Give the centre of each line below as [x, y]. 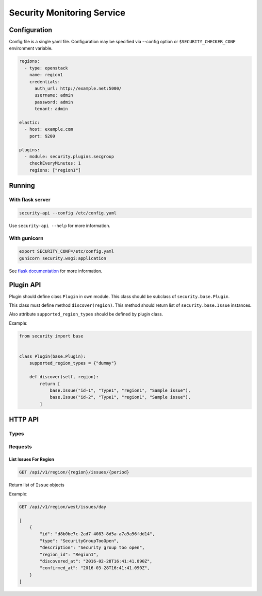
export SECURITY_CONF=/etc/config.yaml [66, 251]
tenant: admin [51, 109]
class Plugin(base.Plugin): [52, 356]
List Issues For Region [32, 459]
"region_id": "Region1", [69, 554]
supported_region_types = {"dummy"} [73, 363]
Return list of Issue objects [37, 485]
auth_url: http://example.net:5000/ [78, 88]
